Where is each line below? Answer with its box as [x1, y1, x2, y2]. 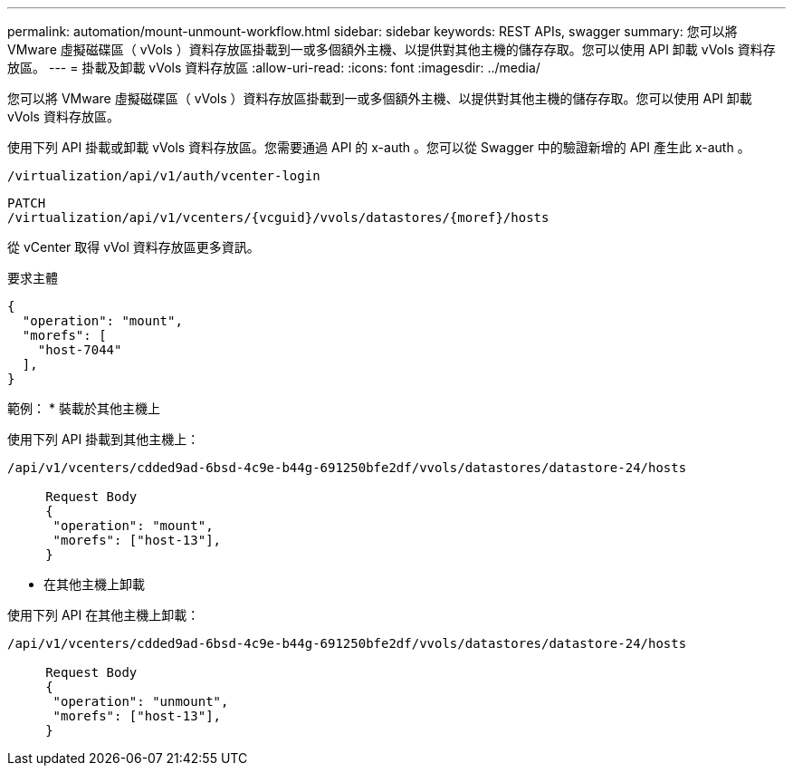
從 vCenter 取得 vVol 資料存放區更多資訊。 [7, 239, 260, 255]
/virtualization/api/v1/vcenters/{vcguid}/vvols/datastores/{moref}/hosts [7, 210, 549, 225]
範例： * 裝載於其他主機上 [7, 401, 160, 416]
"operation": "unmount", [53, 694, 229, 709]
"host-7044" [37, 343, 122, 357]
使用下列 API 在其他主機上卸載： [7, 607, 200, 623]
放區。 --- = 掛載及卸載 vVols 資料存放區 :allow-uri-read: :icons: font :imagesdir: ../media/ [7, 60, 540, 75]
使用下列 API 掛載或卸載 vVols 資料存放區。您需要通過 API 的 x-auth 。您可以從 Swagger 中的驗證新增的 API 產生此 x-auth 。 [7, 140, 750, 155]
